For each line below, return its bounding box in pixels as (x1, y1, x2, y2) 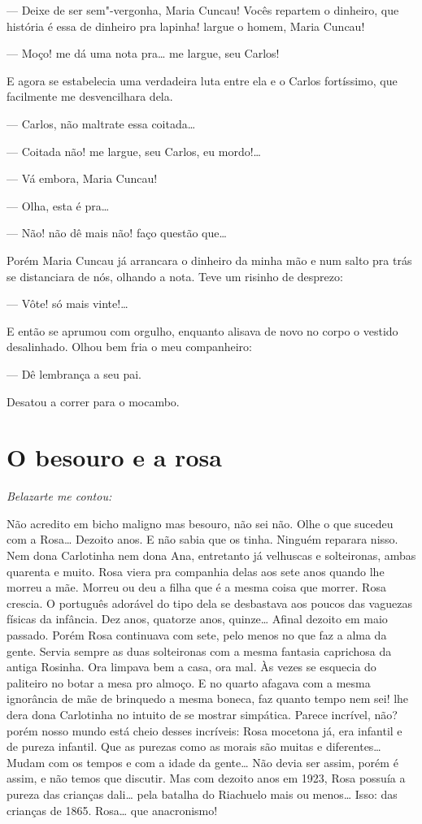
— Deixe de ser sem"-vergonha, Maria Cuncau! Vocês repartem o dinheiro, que (7, 2, 399, 18)
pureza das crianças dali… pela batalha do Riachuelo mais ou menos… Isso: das (7, 785, 398, 802)
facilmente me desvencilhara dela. (7, 88, 173, 105)
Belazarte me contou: (7, 488, 112, 505)
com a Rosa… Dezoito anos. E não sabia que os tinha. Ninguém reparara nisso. (7, 531, 398, 548)
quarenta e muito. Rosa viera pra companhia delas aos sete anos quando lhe (7, 562, 385, 579)
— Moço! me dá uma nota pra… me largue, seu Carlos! (7, 45, 280, 62)
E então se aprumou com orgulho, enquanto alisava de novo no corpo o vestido (7, 322, 398, 339)
